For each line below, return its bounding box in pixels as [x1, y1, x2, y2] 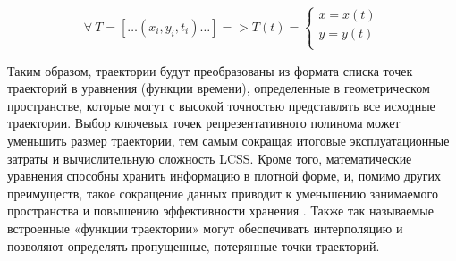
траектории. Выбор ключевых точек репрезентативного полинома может [7, 114, 401, 132]
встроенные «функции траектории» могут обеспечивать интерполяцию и [7, 218, 403, 237]
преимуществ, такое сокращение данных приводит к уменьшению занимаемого [7, 183, 439, 202]
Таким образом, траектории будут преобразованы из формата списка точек [7, 61, 413, 80]
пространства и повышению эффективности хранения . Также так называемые [7, 201, 434, 220]
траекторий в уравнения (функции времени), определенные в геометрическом [7, 79, 430, 97]
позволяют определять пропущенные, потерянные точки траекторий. [7, 236, 380, 255]
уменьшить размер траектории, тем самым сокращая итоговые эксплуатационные [7, 130, 450, 149]
